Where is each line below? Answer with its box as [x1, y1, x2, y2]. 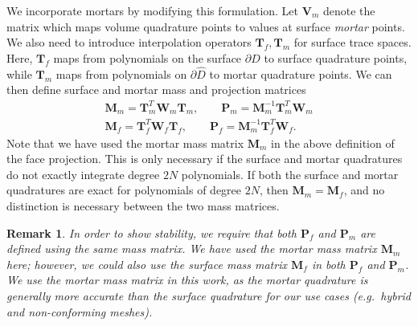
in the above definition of [271, 134, 395, 151]
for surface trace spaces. [293, 34, 412, 51]
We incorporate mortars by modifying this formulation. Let [6, 2, 299, 18]
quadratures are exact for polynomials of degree [6, 181, 242, 198]
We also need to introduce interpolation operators [6, 34, 252, 51]
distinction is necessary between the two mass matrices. [6, 198, 280, 214]
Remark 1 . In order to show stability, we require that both [6, 224, 297, 241]
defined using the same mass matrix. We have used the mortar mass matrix [6, 240, 377, 257]
